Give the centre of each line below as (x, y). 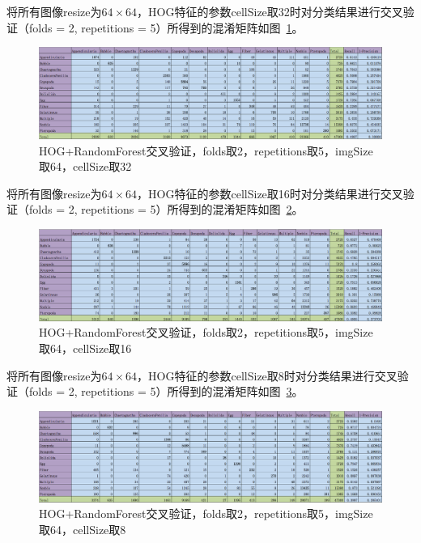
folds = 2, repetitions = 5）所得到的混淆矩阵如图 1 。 (166, 27)
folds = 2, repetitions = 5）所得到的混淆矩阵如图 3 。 (166, 391)
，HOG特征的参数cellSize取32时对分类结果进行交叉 (270, 11)
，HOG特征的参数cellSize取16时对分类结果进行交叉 (270, 193)
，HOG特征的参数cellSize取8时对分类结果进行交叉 (267, 375)
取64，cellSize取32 (85, 166)
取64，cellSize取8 (83, 530)
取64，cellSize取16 (85, 348)
